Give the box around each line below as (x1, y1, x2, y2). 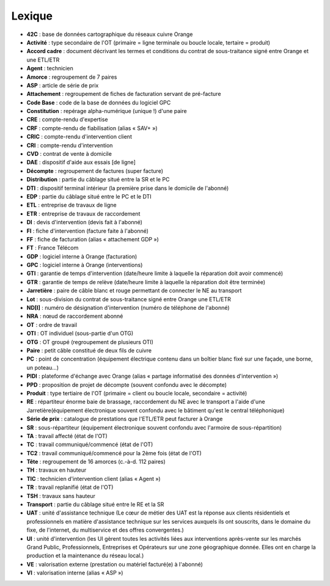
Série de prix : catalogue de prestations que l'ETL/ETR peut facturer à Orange (26, 416, 223, 423)
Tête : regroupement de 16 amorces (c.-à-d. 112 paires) (26, 458, 166, 466)
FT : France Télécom (26, 244, 79, 252)
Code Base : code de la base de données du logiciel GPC (26, 98, 171, 106)
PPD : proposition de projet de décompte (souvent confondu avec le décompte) (26, 381, 227, 388)
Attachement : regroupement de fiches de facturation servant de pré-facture (26, 90, 221, 98)
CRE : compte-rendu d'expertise (26, 116, 108, 123)
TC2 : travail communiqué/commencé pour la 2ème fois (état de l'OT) (26, 449, 202, 456)
